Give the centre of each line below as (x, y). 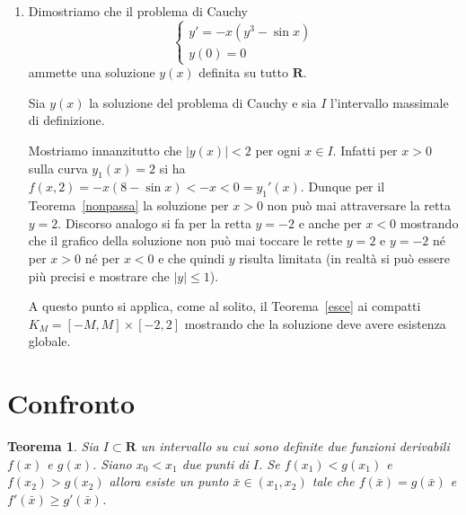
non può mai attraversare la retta (359, 205)
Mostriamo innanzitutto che (105, 150)
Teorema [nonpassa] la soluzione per (128, 205)
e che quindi (192, 257)
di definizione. (66, 120)
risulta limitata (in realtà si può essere (344, 257)
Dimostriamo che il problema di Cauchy (138, 11)
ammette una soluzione (92, 72)
